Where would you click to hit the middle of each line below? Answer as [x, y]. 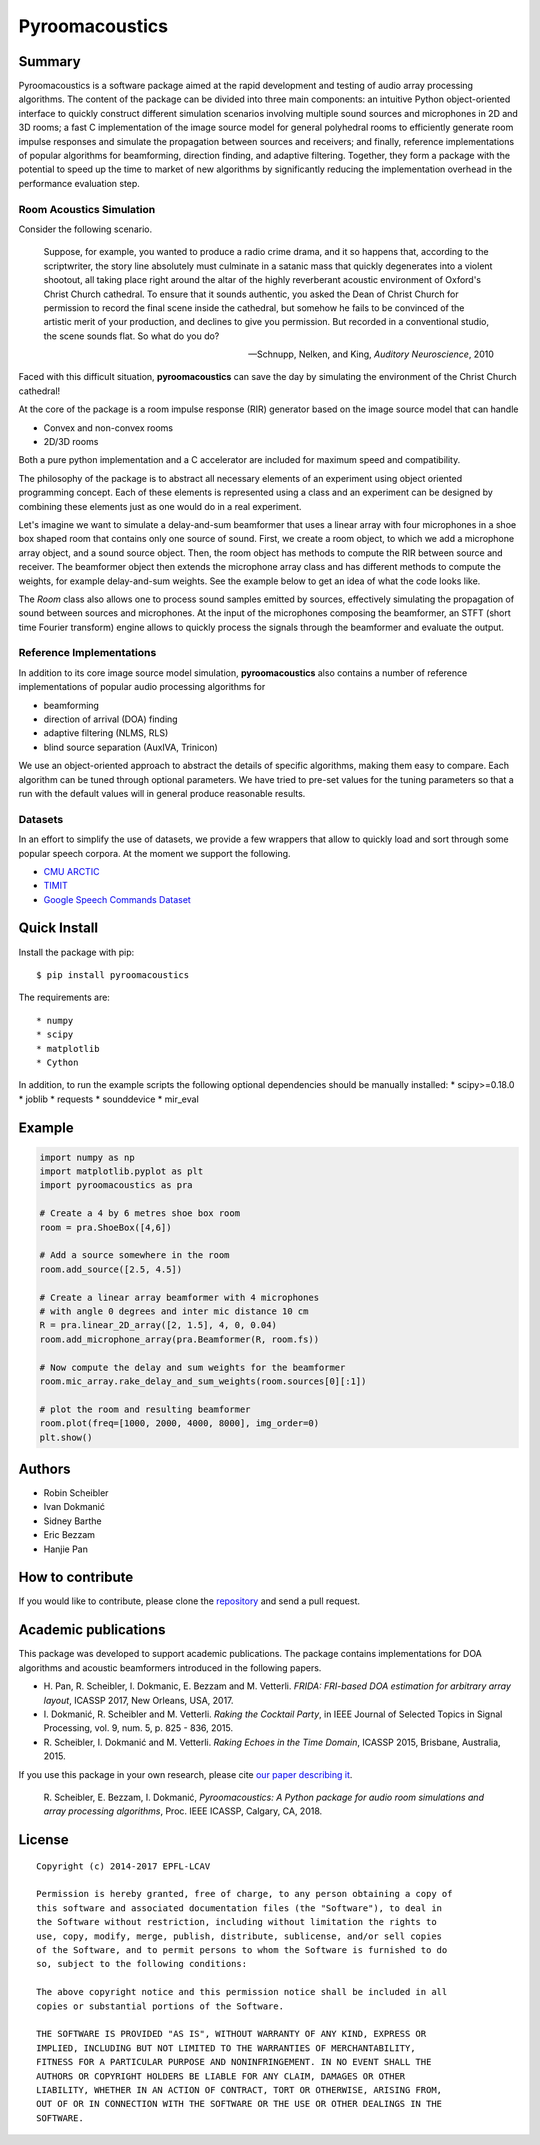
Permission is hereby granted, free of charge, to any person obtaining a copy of [244, 1894]
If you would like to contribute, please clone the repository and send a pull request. [189, 1601]
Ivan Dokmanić [74, 1507]
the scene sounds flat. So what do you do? [131, 336]
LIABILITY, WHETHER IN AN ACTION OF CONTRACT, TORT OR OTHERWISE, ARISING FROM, [239, 2089]
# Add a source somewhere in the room [134, 1255]
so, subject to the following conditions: [142, 1964]
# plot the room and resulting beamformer [145, 1409]
